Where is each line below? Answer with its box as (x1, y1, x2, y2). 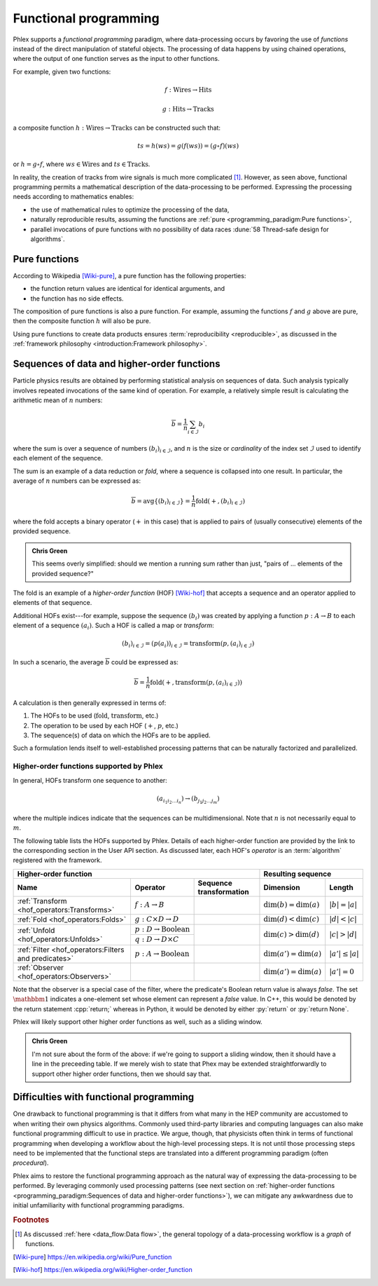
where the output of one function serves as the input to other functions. (13, 55, 220, 63)
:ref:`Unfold (17, 925, 55, 935)
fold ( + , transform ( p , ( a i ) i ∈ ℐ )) (150, 678, 243, 688)
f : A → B (134, 901, 164, 910)
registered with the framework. (13, 856, 102, 865)
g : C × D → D (134, 915, 179, 924)
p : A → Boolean (134, 949, 190, 958)
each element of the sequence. (13, 454, 103, 463)
